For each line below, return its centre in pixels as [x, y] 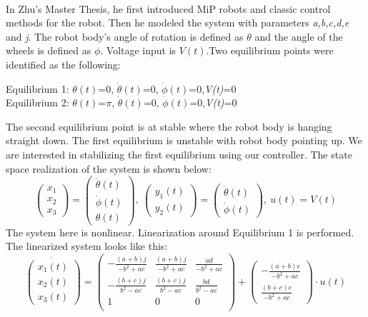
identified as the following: [63, 64]
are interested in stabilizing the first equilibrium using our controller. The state [179, 154]
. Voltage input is [138, 50]
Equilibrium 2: [38, 102]
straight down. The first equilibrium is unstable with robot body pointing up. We [184, 140]
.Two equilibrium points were [270, 50]
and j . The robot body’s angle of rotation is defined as [125, 36]
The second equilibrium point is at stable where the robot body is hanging [169, 126]
